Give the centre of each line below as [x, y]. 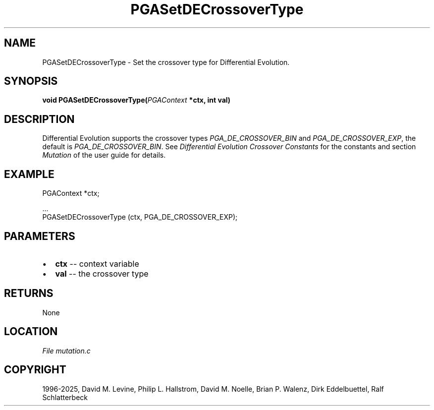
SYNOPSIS [31, 81]
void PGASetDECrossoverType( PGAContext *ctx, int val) [136, 100]
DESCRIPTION [39, 119]
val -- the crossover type [102, 273]
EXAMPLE [29, 174]
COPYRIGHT [35, 370]
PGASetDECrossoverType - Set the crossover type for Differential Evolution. [166, 62]
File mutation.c [66, 351]
